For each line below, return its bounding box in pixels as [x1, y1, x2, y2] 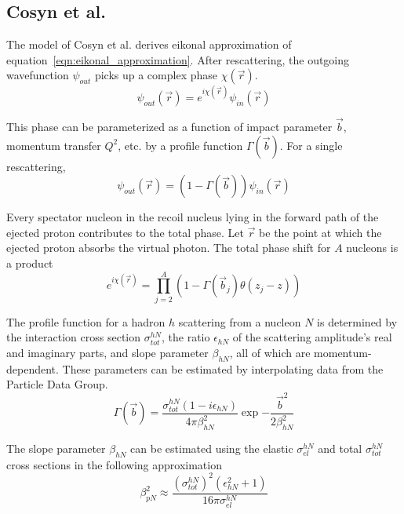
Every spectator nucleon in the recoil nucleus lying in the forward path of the [6, 209, 379, 225]
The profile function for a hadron [6, 313, 166, 330]
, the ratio [161, 329, 210, 345]
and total [318, 439, 362, 456]
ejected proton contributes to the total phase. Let [6, 224, 244, 240]
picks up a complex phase [94, 67, 217, 83]
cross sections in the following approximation [6, 456, 222, 472]
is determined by [317, 313, 398, 330]
